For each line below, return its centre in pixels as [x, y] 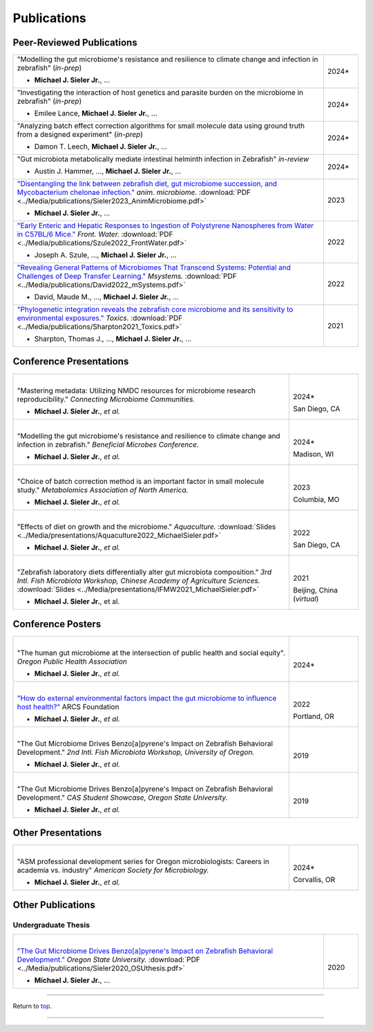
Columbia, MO [316, 499]
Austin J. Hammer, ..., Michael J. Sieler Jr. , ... [108, 171]
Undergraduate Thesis [51, 925]
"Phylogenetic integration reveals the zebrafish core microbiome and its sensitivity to [155, 310]
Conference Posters [57, 624]
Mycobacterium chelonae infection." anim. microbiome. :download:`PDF [134, 192]
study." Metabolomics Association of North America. [103, 489]
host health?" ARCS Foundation [68, 707]
